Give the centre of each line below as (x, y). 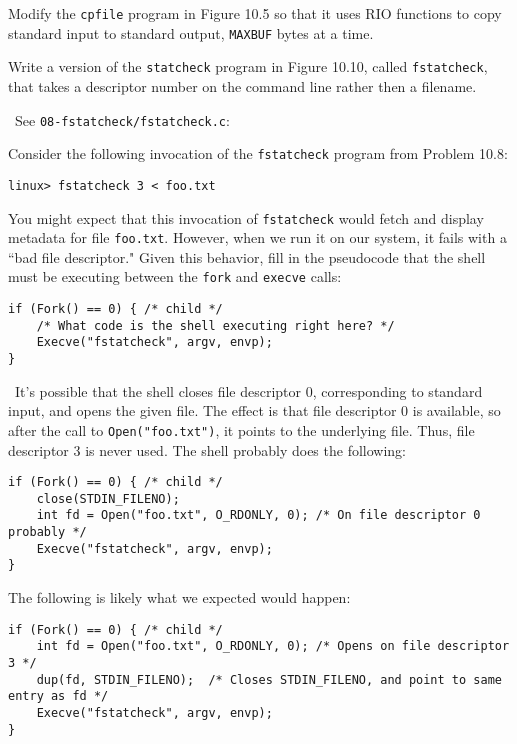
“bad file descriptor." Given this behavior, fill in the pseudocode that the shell (247, 256)
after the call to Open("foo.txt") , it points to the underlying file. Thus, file (241, 429)
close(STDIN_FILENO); (108, 498)
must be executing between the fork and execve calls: (175, 276)
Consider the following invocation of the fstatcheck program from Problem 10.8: (258, 153)
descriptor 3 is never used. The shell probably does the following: (207, 449)
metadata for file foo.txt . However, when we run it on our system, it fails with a (257, 237)
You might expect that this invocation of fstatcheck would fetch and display (246, 217)
